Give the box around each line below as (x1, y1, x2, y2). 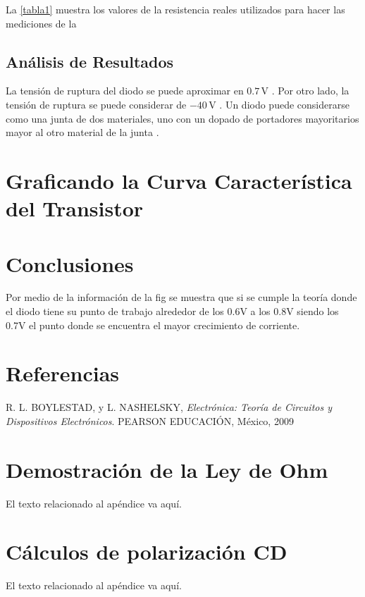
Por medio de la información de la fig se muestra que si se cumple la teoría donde (6, 290, 357, 304)
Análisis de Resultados (6, 50, 174, 72)
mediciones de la (6, 16, 77, 30)
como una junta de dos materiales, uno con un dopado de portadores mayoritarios (6, 111, 359, 125)
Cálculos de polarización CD (6, 537, 287, 566)
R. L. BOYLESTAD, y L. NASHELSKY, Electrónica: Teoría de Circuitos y (6, 400, 333, 414)
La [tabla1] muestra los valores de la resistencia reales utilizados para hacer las (6, 2, 345, 16)
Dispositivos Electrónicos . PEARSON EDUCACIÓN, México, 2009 (6, 413, 294, 428)
